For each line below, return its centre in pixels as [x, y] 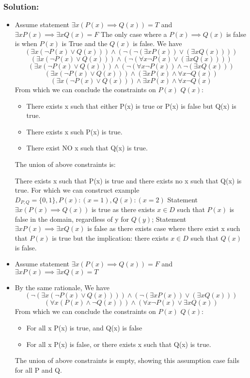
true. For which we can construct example [77, 190]
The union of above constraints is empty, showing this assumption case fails [127, 360]
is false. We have [157, 43]
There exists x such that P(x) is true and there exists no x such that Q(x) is [128, 180]
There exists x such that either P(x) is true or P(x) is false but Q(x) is [131, 106]
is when [26, 43]
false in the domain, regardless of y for [72, 219]
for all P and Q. [38, 370]
